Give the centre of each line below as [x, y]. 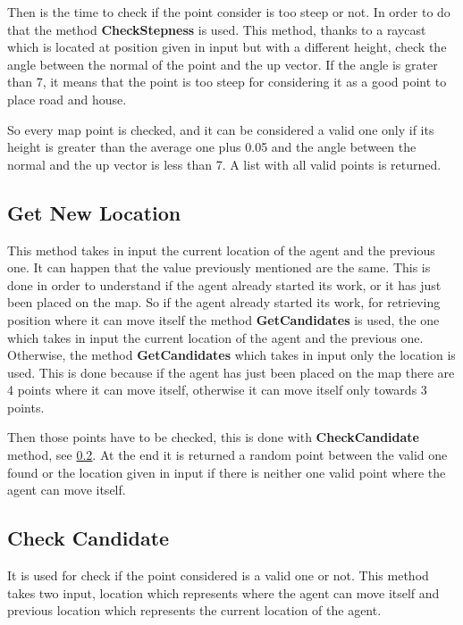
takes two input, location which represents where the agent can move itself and [223, 592]
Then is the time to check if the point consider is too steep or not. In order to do [229, 12]
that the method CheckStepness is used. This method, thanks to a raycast [217, 29]
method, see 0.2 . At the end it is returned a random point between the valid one [227, 455]
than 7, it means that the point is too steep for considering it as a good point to [227, 82]
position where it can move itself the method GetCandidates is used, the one [223, 319]
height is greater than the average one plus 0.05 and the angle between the [212, 147]
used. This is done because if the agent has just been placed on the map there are [231, 372]
